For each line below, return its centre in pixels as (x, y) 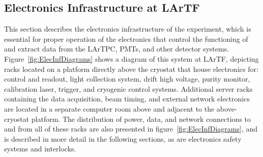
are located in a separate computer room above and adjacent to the (109, 108)
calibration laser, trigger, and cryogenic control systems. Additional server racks (128, 88)
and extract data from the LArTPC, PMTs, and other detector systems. (117, 49)
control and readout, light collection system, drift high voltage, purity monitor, (127, 79)
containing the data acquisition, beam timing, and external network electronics (127, 99)
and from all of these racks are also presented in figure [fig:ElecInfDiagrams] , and (131, 129)
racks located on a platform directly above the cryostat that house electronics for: (131, 69)
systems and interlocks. (40, 149)
